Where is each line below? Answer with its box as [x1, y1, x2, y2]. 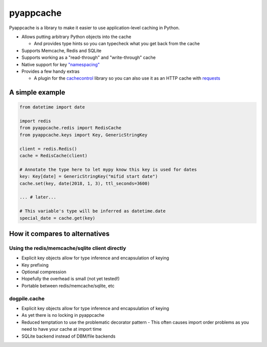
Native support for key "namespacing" [21, 61, 100, 67]
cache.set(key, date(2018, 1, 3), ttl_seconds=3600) [19, 181, 150, 186]
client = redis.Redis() [19, 146, 78, 151]
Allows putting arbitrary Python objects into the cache [21, 34, 132, 40]
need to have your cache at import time [21, 326, 102, 332]
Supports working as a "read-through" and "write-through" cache [21, 54, 156, 60]
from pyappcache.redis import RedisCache [19, 125, 122, 131]
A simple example [9, 88, 65, 97]
